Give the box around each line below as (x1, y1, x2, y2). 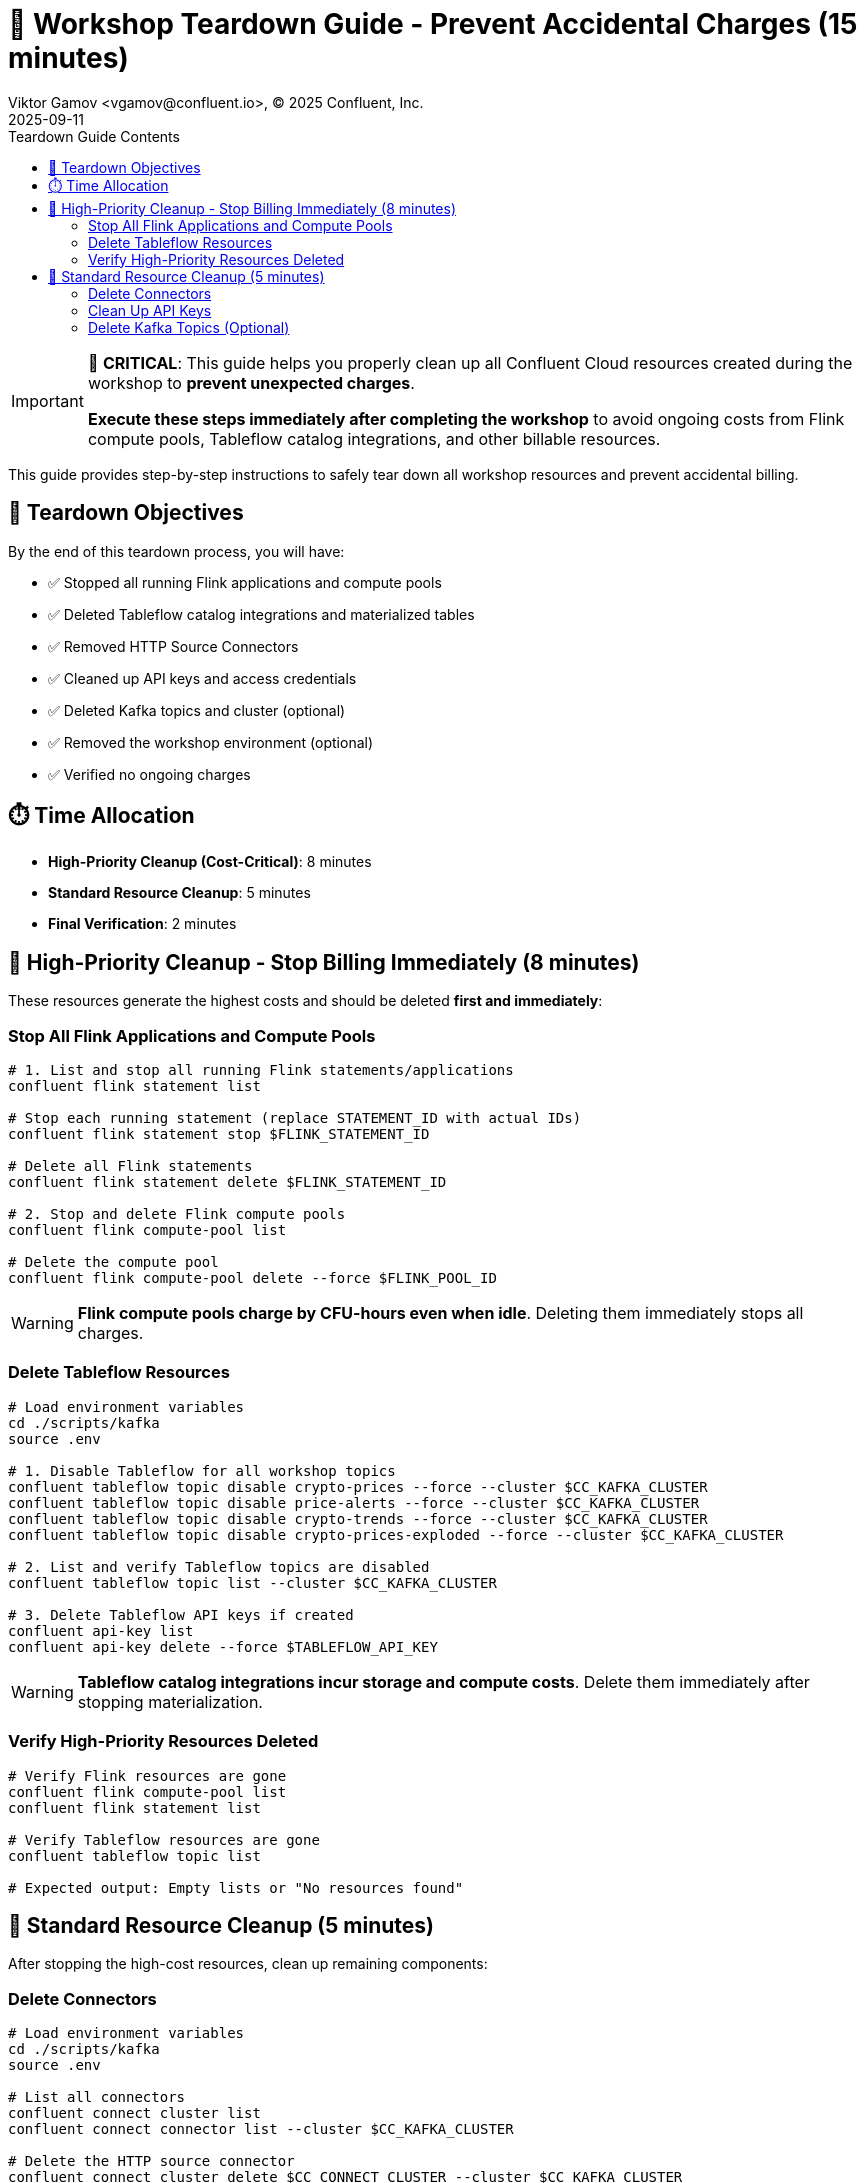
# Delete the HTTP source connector (8, 2153, 295, 2170)
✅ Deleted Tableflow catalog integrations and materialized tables (48, 605, 475, 623)
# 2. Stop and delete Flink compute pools (8, 1206, 346, 1223)
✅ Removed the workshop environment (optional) (48, 733, 374, 751)
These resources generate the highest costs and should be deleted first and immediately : (8, 992, 603, 1010)
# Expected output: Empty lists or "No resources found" (8, 1879, 464, 1896)
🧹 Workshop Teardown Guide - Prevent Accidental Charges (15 (8, 7, 858, 41)
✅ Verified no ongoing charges (48, 765, 251, 783)
